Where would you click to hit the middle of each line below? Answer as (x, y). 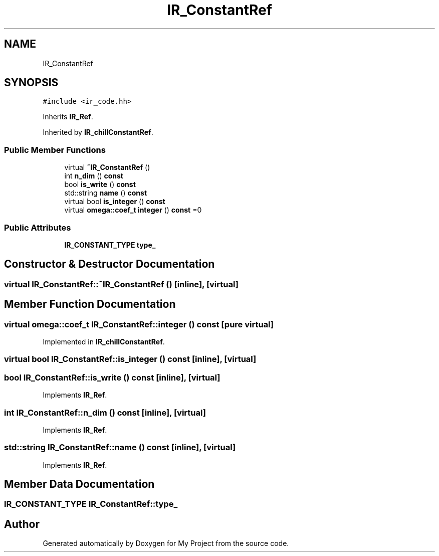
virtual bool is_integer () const (115, 202)
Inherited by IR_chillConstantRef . (98, 132)
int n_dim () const (94, 176)
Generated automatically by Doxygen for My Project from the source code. (166, 543)
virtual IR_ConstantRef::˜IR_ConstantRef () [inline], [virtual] (121, 284)
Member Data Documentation (79, 484)
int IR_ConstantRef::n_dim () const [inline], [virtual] (105, 412)
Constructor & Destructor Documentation (109, 264)
